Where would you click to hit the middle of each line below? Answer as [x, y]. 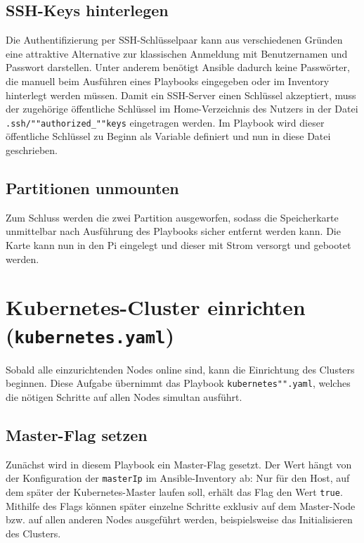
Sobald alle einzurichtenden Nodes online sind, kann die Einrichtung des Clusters [180, 369]
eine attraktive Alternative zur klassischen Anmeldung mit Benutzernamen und [177, 53]
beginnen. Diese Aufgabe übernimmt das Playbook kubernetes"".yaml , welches [178, 383]
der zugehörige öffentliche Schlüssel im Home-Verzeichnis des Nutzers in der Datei [182, 109]
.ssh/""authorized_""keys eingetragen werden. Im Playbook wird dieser [165, 122]
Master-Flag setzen [77, 434]
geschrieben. [32, 150]
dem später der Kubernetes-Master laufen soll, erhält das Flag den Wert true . [174, 491]
